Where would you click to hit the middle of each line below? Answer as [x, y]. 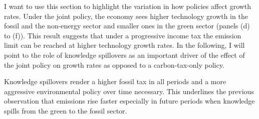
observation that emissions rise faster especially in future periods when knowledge [129, 101]
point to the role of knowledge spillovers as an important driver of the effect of [124, 55]
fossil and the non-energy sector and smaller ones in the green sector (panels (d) [127, 26]
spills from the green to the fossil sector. [66, 110]
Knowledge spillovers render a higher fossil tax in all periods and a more [115, 81]
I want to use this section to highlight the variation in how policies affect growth [128, 6]
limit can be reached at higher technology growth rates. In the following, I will [124, 45]
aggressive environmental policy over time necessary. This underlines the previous [129, 91]
